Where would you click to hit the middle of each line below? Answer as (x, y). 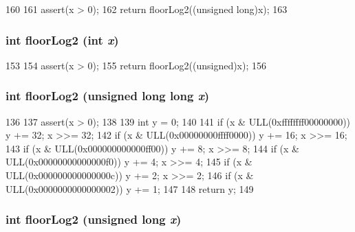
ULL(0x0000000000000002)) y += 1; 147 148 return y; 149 (130, 188)
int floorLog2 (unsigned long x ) (94, 219)
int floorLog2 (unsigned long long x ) (108, 96)
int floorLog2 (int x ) (62, 39)
